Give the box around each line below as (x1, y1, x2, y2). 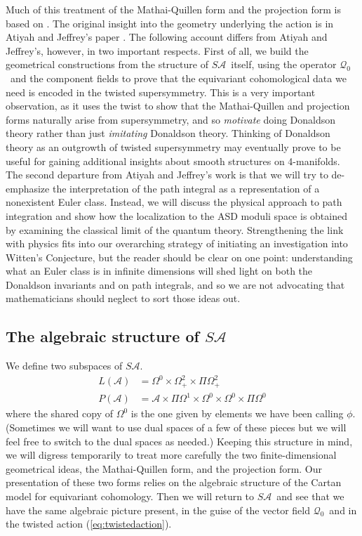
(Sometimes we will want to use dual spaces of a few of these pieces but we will (6, 419, 347, 434)
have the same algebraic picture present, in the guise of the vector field (6, 502, 310, 517)
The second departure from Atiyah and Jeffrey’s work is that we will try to (6, 167, 328, 182)
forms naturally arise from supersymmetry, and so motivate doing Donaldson (6, 112, 336, 126)
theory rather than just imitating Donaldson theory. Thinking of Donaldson (6, 126, 330, 140)
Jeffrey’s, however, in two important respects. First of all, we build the (6, 43, 309, 58)
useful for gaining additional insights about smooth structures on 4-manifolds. (6, 153, 340, 168)
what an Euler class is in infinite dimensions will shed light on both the (6, 263, 313, 278)
